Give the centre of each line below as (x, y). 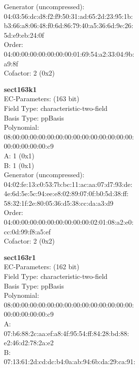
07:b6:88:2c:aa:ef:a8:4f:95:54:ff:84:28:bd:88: (67, 333)
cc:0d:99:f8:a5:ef (27, 231)
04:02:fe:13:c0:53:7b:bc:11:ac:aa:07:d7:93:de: (68, 184)
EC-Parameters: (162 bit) (42, 267)
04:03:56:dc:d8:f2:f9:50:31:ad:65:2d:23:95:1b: (69, 16)
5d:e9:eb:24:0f (24, 35)
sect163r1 (20, 257)
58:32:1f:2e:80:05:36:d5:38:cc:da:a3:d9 (59, 203)
